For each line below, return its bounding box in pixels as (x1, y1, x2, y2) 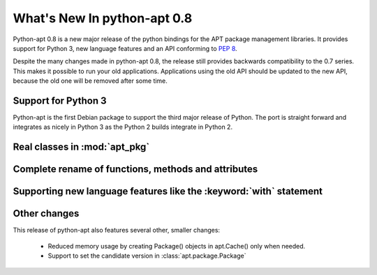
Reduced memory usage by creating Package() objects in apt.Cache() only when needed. (47, 242, 306, 250)
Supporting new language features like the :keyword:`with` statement (13, 185, 323, 198)
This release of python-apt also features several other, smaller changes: (13, 226, 220, 235)
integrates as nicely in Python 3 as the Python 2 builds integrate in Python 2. (13, 123, 233, 132)
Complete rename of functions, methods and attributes (13, 164, 258, 175)
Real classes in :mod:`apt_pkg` (13, 141, 150, 153)
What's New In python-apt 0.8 (13, 10, 193, 26)
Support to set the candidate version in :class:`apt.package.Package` (47, 251, 246, 260)
